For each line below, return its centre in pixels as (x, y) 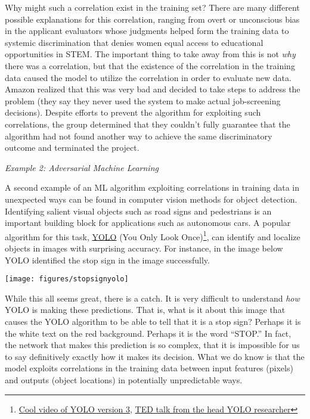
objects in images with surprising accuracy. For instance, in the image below (144, 248)
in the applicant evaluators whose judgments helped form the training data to (147, 31)
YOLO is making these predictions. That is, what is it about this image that (145, 310)
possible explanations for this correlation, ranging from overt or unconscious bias (152, 19)
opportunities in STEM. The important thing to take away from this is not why (150, 54)
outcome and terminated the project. (72, 148)
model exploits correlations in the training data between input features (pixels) (149, 368)
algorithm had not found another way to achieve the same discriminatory (139, 136)
